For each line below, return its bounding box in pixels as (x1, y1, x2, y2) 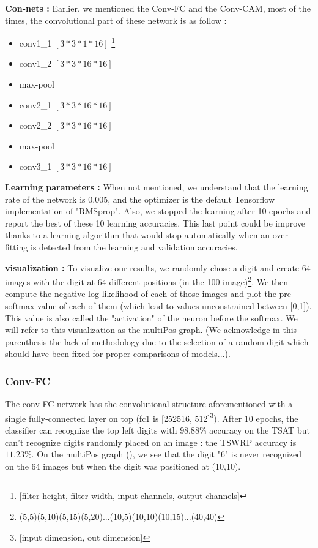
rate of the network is (5, 192, 86, 205)
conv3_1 (19, 160, 52, 173)
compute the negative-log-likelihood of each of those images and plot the (5, 287, 276, 300)
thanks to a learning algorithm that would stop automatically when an (5, 228, 270, 241)
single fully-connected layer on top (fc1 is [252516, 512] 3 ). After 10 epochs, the (5, 410, 298, 424)
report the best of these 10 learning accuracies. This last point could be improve (5, 216, 305, 229)
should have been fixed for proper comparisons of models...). (5, 347, 231, 360)
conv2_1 (19, 98, 52, 111)
